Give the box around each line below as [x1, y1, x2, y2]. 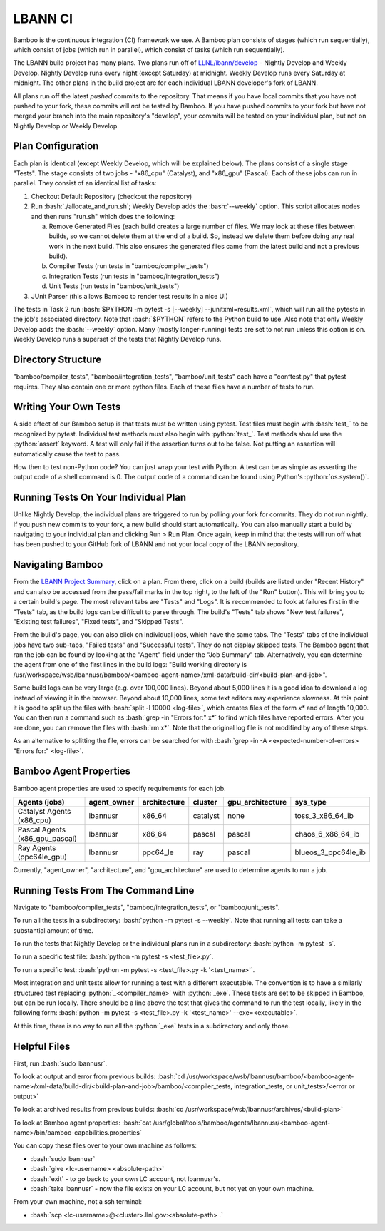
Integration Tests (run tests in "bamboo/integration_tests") [48, 272, 220, 280]
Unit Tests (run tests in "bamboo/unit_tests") [48, 282, 180, 290]
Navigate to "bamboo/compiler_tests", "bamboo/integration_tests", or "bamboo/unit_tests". [13, 903, 280, 911]
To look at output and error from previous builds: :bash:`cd [13, 1072, 185, 1081]
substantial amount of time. [13, 926, 94, 934]
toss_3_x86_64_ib [294, 810, 354, 820]
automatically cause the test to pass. [13, 449, 121, 458]
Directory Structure [13, 354, 102, 366]
